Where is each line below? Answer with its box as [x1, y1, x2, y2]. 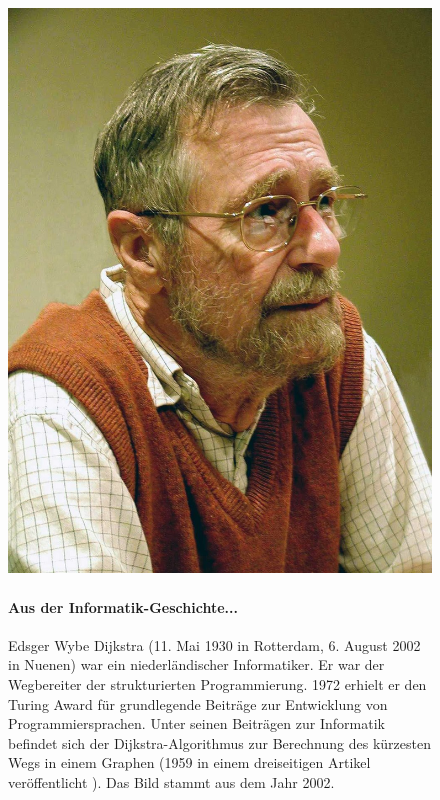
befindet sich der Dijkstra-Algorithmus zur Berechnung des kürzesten [8, 732, 431, 753]
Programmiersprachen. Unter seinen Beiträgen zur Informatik [8, 713, 385, 734]
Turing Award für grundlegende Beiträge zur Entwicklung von [8, 693, 388, 714]
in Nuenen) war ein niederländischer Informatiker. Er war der [8, 654, 385, 675]
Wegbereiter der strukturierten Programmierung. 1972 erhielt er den [8, 673, 427, 694]
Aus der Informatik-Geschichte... [8, 596, 238, 617]
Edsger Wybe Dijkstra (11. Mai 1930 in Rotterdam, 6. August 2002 [8, 634, 421, 655]
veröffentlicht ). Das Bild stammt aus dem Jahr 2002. [8, 771, 335, 792]
